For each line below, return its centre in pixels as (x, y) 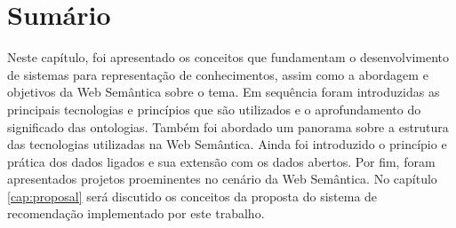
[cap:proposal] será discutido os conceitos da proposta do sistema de (192, 196)
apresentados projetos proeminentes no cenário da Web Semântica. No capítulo (222, 179)
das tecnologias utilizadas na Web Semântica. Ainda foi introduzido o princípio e (227, 144)
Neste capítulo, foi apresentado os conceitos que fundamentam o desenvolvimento (228, 57)
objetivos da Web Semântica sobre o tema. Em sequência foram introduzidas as (224, 92)
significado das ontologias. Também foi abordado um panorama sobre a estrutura (228, 126)
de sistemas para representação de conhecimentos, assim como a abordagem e (218, 74)
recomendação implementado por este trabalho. (136, 213)
